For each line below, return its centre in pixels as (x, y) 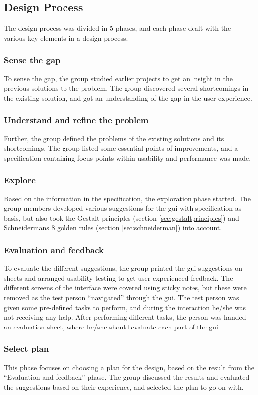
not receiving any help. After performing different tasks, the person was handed (125, 317)
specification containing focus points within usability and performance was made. (128, 158)
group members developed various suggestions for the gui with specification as (123, 208)
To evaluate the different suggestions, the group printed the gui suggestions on (123, 268)
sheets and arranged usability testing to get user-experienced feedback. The (119, 278)
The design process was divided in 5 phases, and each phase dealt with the (118, 28)
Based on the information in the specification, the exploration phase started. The (127, 198)
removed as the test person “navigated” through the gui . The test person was (122, 297)
